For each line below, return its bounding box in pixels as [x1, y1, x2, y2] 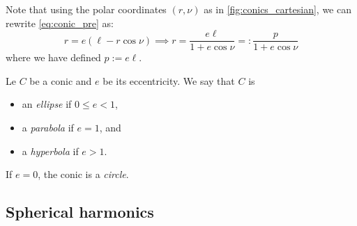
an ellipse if [22, 97, 72, 111]
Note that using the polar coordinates [6, 2, 167, 16]
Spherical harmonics [6, 201, 154, 223]
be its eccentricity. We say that [102, 73, 235, 88]
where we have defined [6, 50, 101, 65]
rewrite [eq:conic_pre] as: [6, 15, 114, 30]
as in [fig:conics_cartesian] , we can [204, 2, 351, 16]
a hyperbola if [22, 143, 79, 158]
